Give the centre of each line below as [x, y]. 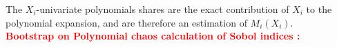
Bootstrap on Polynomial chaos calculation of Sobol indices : [153, 36]
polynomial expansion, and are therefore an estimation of [126, 22]
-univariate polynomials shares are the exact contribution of [163, 9]
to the [319, 9]
